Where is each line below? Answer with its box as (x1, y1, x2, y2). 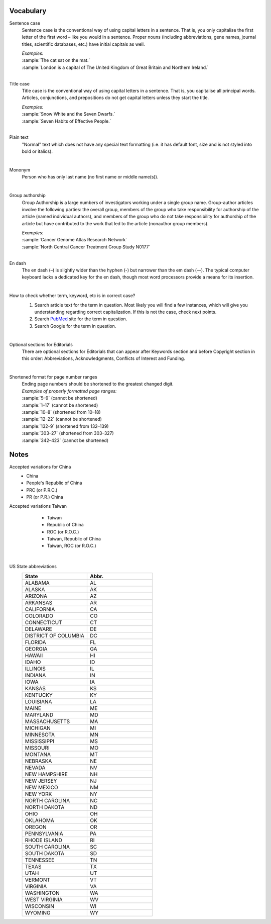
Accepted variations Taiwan (9, 503, 67, 509)
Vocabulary (9, 7, 47, 15)
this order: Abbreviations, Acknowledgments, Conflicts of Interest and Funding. (22, 355, 185, 361)
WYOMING (25, 909, 51, 916)
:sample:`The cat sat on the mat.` (22, 57, 90, 63)
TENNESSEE (25, 856, 55, 863)
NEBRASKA (25, 757, 52, 764)
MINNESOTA (25, 731, 55, 738)
